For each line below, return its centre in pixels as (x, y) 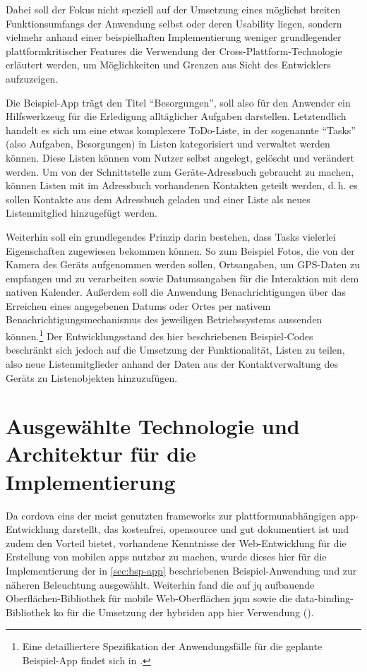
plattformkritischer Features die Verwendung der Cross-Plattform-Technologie (174, 50)
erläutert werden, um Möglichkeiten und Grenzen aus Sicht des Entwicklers (168, 65)
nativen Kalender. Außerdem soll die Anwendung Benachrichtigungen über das (176, 292)
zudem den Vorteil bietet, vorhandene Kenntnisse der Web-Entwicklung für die (176, 542)
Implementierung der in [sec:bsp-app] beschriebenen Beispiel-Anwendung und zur (181, 570)
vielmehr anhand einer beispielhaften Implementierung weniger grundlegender (174, 37)
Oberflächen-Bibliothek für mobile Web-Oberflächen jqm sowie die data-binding (178, 598)
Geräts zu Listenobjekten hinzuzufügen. (92, 377)
